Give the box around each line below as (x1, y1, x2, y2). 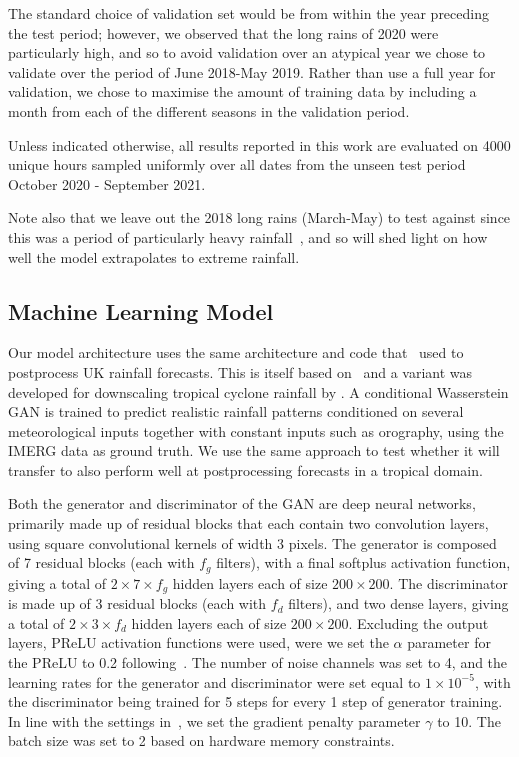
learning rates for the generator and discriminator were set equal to (8, 671, 421, 692)
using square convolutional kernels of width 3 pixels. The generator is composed (8, 532, 497, 553)
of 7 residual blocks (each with (8, 552, 195, 573)
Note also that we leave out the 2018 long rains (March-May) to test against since (8, 207, 511, 228)
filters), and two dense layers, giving (288, 593, 509, 614)
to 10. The (437, 710, 501, 731)
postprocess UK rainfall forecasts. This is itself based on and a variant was (8, 361, 473, 382)
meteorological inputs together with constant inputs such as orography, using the (8, 420, 504, 441)
